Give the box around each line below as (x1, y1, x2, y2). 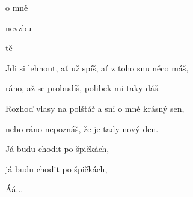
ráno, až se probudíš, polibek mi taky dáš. (5, 82, 161, 94)
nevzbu (5, 21, 32, 34)
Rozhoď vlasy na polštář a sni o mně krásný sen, (5, 102, 185, 114)
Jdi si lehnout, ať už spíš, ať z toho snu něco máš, (5, 61, 189, 74)
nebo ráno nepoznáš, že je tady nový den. (5, 122, 159, 135)
